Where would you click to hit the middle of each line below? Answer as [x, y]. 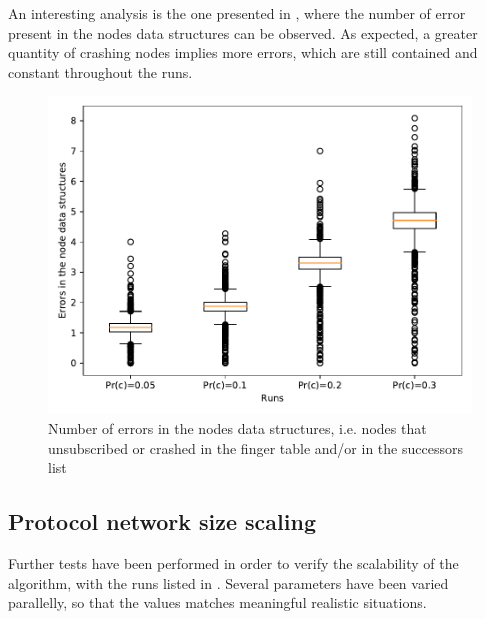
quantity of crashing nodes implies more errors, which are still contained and [243, 52]
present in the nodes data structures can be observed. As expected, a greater [243, 32]
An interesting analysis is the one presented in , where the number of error [237, 13]
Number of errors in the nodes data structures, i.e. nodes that [237, 427]
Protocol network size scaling [162, 521]
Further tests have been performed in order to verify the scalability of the [233, 562]
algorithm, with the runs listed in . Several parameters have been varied [228, 582]
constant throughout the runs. [100, 71]
